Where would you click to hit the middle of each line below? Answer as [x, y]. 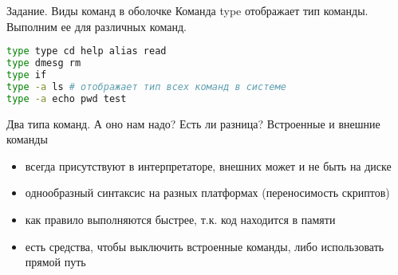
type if [27, 75]
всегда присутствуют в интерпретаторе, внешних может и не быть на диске [208, 165]
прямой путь [55, 262]
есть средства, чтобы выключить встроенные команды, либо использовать [205, 246]
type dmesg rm [44, 63]
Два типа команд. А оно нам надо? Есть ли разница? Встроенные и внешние [193, 123]
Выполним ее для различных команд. [97, 26]
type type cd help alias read [87, 51]
